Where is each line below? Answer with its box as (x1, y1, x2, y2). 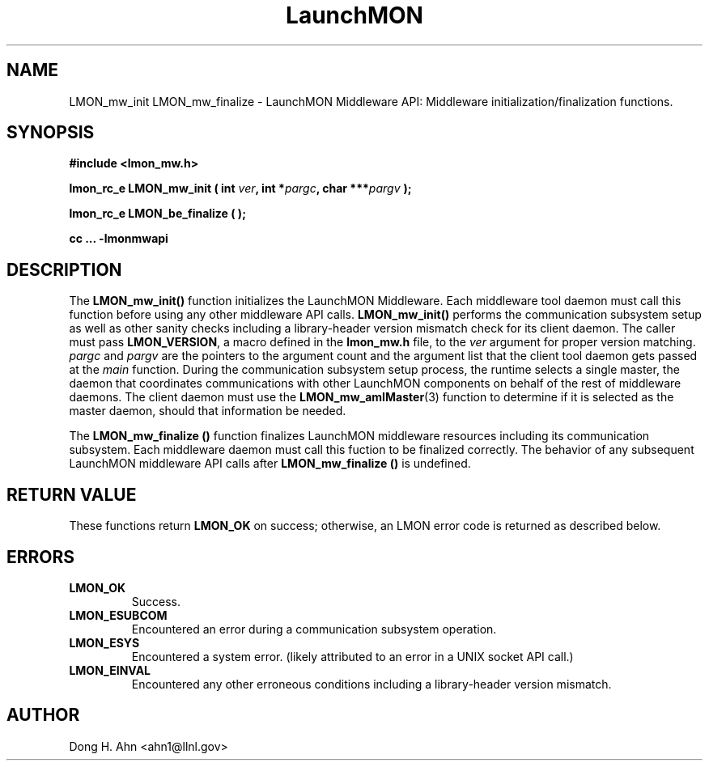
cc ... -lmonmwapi (69, 231, 168, 246)
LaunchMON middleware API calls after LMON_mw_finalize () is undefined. (69, 456, 471, 471)
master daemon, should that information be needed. (69, 404, 346, 418)
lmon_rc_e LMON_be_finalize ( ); (69, 206, 246, 221)
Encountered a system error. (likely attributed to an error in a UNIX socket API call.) (131, 649, 574, 663)
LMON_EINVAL (69, 663, 151, 677)
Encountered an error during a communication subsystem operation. (131, 621, 497, 636)
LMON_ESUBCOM (69, 608, 168, 622)
